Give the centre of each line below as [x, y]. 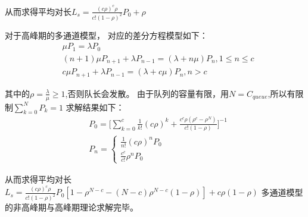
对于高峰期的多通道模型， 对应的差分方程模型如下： [106, 35]
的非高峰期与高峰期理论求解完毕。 [71, 207]
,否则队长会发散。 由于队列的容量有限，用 [147, 93]
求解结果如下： [95, 107]
